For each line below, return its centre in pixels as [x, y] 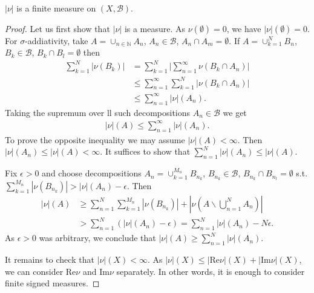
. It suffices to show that [145, 151]
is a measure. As [155, 28]
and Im [96, 271]
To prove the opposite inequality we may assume [95, 139]
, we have [244, 28]
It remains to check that [50, 259]
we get [235, 112]
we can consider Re [41, 271]
